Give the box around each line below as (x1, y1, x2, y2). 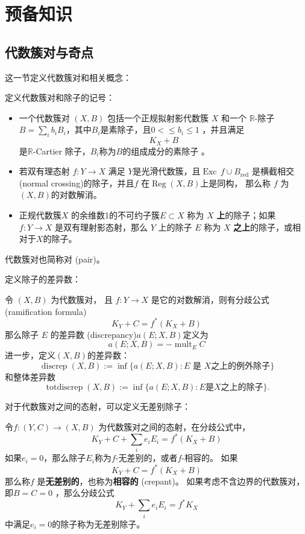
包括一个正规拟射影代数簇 (107, 111, 209, 124)
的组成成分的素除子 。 (122, 144, 210, 157)
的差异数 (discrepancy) (50, 328, 137, 340)
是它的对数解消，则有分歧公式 (151, 293, 269, 305)
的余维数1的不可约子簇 (71, 208, 160, 221)
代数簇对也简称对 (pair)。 (5, 252, 105, 265)
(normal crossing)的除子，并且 (19, 176, 134, 189)
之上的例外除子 (211, 361, 271, 370)
